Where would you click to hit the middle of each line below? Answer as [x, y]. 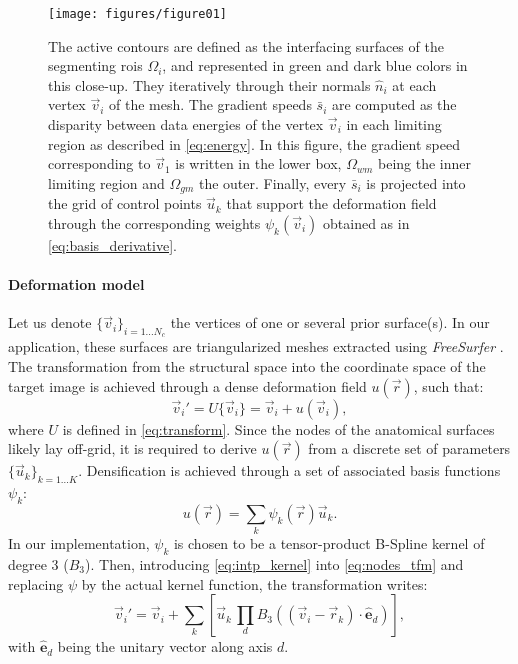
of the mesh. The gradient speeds [210, 104]
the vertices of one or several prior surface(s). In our [330, 322]
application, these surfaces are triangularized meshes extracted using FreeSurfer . [256, 346]
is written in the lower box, [258, 163]
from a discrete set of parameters [409, 448]
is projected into [416, 182]
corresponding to [99, 163]
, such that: [448, 385]
